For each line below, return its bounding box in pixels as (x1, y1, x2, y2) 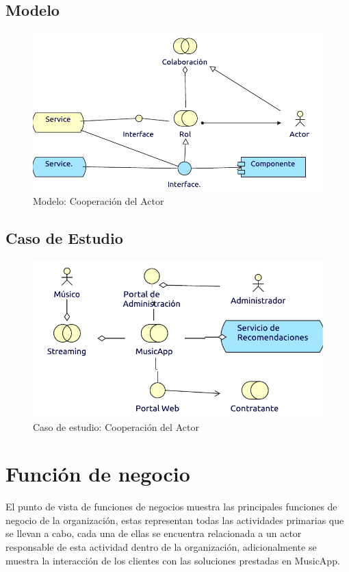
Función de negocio (5, 460, 190, 488)
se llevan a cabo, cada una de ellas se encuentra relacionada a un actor (5, 526, 302, 540)
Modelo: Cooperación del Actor (33, 194, 164, 208)
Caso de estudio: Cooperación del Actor (33, 419, 199, 434)
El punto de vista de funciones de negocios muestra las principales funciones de (5, 499, 337, 514)
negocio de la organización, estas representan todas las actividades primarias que (5, 512, 344, 527)
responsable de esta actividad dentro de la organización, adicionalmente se (5, 540, 317, 554)
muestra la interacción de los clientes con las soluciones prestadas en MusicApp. (5, 553, 340, 567)
